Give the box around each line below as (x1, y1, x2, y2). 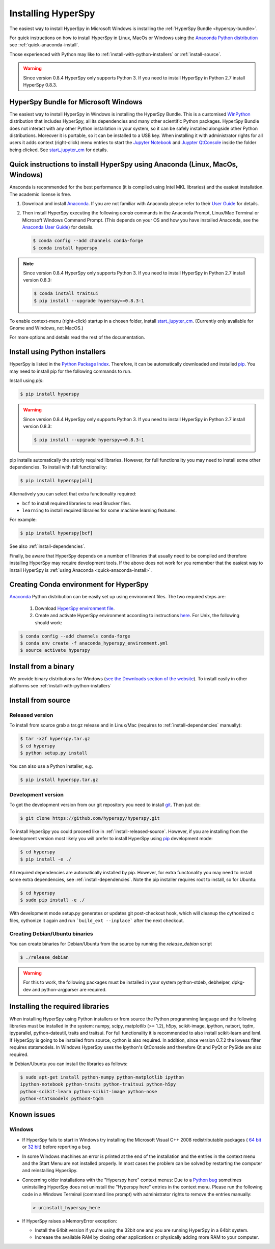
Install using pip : (9, 377, 44, 384)
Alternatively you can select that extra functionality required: (9, 491, 137, 497)
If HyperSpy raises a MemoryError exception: (22, 1217, 117, 1224)
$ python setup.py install (20, 750, 88, 756)
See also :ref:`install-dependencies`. (9, 543, 86, 549)
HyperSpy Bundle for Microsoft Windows (9, 97, 143, 106)
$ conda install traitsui (34, 291, 99, 296)
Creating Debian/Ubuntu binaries (9, 930, 94, 937)
